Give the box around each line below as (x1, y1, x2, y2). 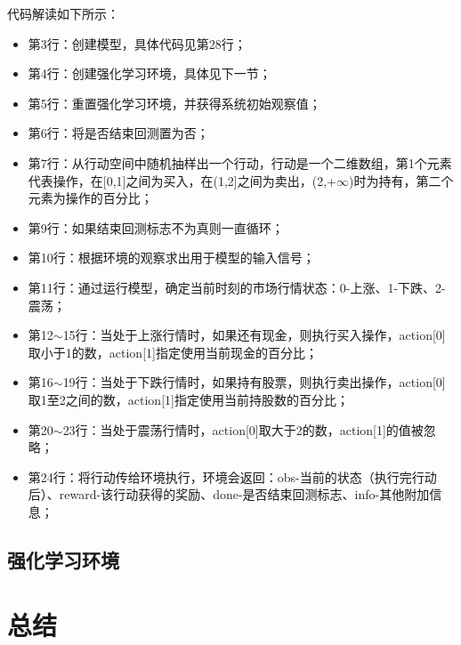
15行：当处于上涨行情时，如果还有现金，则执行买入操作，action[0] (62, 326, 446, 344)
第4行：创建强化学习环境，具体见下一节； (28, 64, 271, 83)
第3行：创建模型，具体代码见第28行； (28, 34, 247, 52)
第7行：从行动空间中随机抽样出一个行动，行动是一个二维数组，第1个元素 (28, 153, 452, 172)
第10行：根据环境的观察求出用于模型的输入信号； (28, 248, 315, 267)
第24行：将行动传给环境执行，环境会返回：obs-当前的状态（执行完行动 (28, 467, 437, 486)
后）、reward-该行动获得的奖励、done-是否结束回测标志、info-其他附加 (28, 485, 430, 504)
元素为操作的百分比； (28, 189, 153, 207)
